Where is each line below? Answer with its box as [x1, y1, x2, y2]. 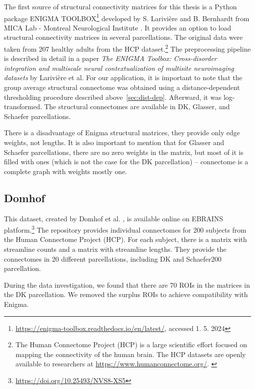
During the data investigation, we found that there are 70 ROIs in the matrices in [4, 279, 250, 290]
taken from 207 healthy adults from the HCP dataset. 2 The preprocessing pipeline [4, 42, 251, 54]
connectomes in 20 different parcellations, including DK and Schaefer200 [4, 253, 222, 264]
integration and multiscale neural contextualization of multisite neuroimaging [4, 62, 234, 73]
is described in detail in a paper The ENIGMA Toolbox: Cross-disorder [4, 53, 217, 63]
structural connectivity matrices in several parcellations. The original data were [4, 32, 243, 42]
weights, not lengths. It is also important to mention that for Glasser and [4, 137, 225, 148]
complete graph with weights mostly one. [4, 166, 127, 176]
